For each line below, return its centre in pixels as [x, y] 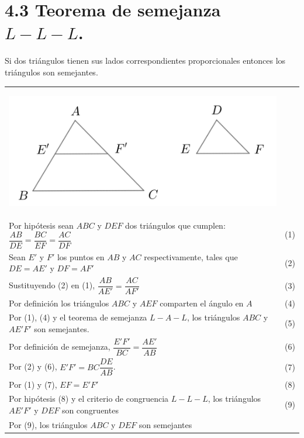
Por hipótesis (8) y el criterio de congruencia [89, 399]
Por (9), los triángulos [48, 424]
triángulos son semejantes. [51, 72]
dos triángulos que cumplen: [175, 225]
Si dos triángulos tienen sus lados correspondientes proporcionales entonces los [145, 61]
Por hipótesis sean [41, 225]
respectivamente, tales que [191, 256]
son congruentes [90, 410]
